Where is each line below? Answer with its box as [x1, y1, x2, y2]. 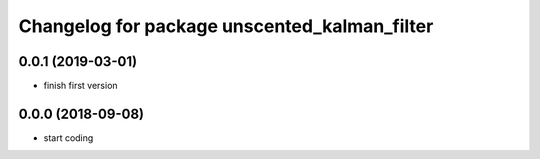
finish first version [43, 80, 119, 92]
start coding [43, 131, 94, 144]
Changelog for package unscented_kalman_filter [18, 15, 434, 37]
